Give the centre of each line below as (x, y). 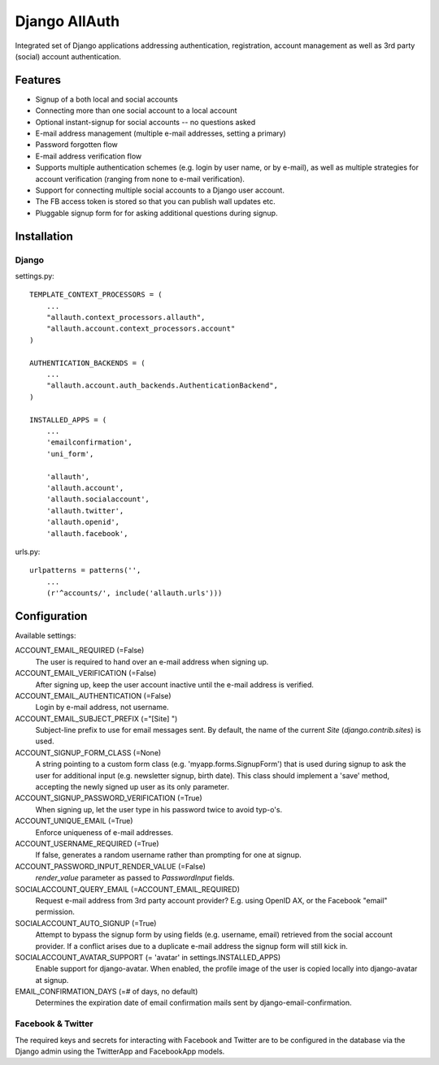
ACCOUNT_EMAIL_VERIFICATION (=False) (86, 673)
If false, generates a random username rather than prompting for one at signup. (168, 855)
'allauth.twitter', (85, 511)
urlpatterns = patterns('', (85, 570)
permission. (55, 912)
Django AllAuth (67, 21)
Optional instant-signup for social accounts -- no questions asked (146, 122)
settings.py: (35, 275)
